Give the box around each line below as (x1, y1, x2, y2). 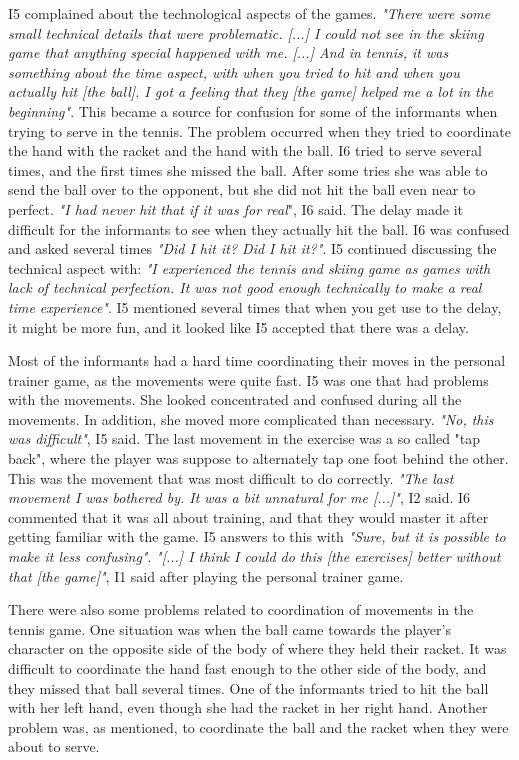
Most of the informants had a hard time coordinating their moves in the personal (8, 350, 506, 371)
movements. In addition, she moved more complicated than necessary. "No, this (8, 408, 494, 429)
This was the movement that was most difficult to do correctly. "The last (8, 467, 454, 488)
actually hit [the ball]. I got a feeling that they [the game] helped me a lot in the (8, 81, 494, 102)
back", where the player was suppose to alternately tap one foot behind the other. (8, 448, 509, 469)
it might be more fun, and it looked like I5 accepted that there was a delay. (8, 316, 469, 337)
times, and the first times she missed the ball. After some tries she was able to (8, 159, 488, 180)
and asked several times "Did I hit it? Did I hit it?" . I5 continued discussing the (8, 238, 497, 259)
